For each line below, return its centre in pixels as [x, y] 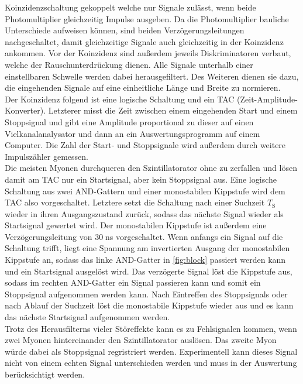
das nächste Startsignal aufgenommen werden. [87, 317]
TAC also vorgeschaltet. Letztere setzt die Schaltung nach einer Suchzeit [135, 202]
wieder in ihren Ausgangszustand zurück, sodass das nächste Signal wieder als [144, 213]
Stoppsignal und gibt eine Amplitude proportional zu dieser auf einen [129, 121]
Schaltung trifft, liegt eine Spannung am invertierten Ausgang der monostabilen [147, 248]
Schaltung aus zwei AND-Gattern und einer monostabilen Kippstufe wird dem [145, 191]
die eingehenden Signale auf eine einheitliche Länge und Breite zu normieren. [143, 88]
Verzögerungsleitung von [49, 236]
